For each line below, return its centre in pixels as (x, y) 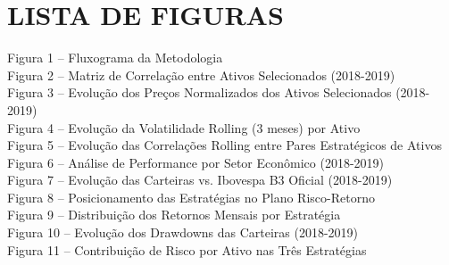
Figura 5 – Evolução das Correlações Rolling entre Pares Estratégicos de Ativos (224, 145)
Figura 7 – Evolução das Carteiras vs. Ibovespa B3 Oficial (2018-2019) (200, 180)
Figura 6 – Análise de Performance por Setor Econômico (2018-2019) (196, 162)
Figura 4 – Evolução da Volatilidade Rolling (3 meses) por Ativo (184, 127)
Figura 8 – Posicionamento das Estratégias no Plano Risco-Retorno (191, 197)
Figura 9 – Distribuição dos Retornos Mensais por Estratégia (174, 215)
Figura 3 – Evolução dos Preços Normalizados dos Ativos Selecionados (200, 92)
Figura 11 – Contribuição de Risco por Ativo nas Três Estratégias (187, 249)
